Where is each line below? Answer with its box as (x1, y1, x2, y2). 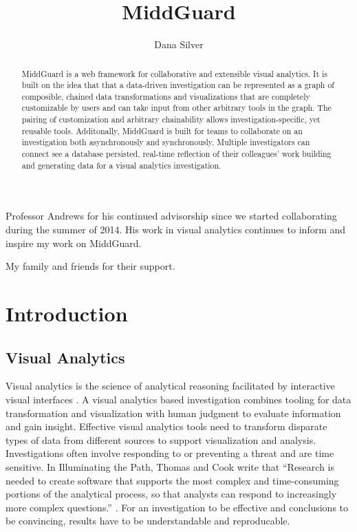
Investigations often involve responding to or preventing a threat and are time (6, 446, 334, 460)
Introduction (6, 299, 128, 327)
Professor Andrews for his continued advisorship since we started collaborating (6, 209, 337, 223)
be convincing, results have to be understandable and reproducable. (6, 513, 290, 528)
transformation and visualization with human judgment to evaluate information (6, 405, 341, 420)
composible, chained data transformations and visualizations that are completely (21, 90, 310, 102)
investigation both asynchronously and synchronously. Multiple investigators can (21, 136, 310, 148)
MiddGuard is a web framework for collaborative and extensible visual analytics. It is (21, 67, 327, 79)
